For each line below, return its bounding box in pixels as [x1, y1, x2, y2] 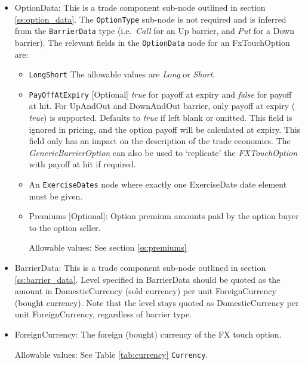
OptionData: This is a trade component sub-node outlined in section [14, 1, 266, 13]
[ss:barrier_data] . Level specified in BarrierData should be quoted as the [14, 273, 281, 285]
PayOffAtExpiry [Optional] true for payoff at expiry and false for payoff [29, 88, 292, 100]
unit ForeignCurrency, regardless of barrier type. [14, 308, 192, 320]
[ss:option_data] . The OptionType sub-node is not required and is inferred [14, 13, 286, 25]
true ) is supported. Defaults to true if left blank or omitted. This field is [29, 111, 292, 124]
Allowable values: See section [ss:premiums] [29, 241, 187, 254]
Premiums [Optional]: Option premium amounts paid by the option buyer [29, 210, 299, 222]
